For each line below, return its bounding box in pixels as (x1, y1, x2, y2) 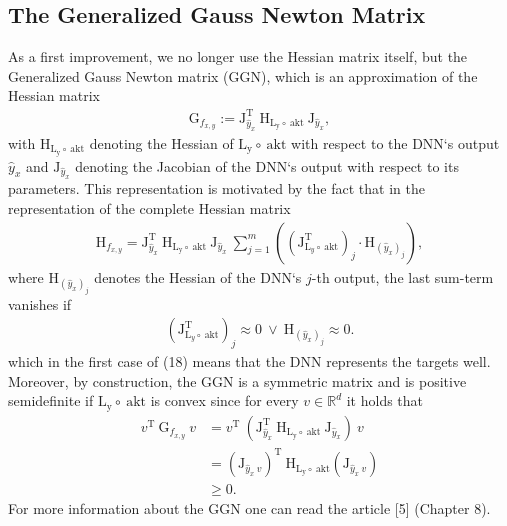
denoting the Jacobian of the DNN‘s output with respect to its (75, 155, 459, 176)
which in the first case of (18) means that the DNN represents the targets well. (8, 351, 491, 372)
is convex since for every (150, 390, 299, 411)
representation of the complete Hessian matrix (8, 197, 291, 218)
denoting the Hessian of (89, 132, 234, 153)
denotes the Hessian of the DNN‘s (94, 266, 302, 287)
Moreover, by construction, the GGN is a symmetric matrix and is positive (8, 370, 467, 391)
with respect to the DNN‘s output (291, 132, 500, 153)
